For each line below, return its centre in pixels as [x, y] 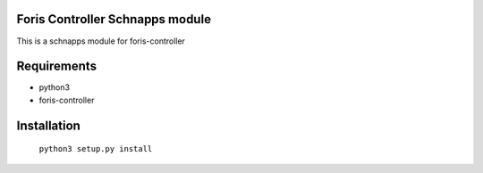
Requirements [57, 66]
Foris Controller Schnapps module [114, 19]
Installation [48, 125]
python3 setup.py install [96, 149]
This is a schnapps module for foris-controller [101, 41]
